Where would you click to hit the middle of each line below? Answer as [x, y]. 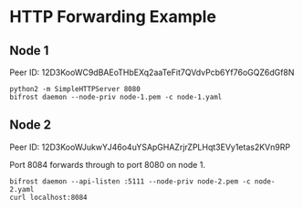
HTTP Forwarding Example [113, 17]
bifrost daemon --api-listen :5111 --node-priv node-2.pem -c [130, 181]
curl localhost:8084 [49, 197]
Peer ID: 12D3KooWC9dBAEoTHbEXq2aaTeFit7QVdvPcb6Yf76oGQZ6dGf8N [152, 72]
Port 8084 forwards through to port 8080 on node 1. [107, 164]
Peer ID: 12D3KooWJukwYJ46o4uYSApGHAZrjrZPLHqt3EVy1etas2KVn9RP [150, 147]
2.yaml [22, 189]
